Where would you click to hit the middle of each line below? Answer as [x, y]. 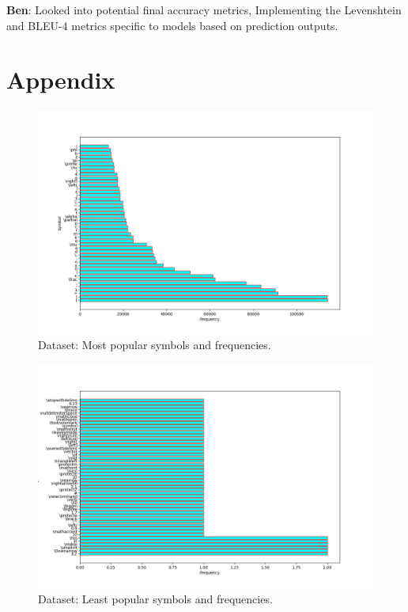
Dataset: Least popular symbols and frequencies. [155, 598]
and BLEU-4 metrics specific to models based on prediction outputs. [172, 25]
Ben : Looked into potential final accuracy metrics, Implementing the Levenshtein [204, 10]
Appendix [61, 80]
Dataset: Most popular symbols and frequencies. [155, 345]
